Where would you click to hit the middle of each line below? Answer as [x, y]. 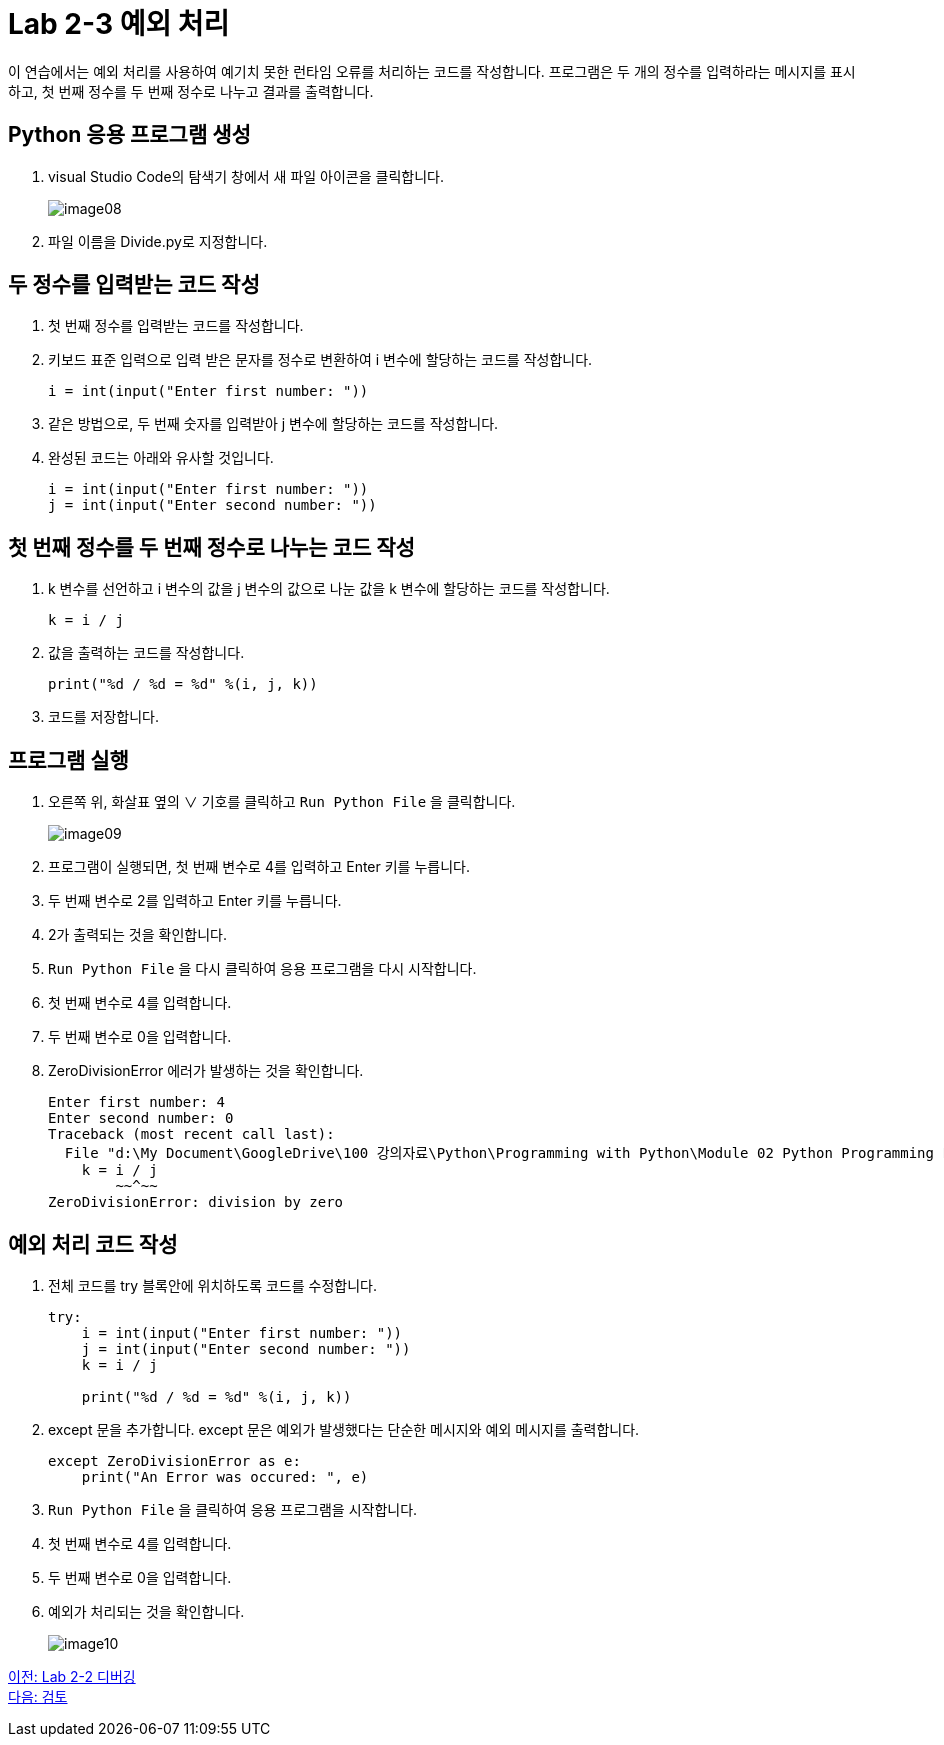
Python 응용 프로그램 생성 [129, 135]
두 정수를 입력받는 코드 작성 [134, 285]
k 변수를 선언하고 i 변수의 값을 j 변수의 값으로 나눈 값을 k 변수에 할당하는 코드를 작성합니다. [329, 589]
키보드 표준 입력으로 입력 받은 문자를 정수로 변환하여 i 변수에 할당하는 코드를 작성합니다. [320, 360]
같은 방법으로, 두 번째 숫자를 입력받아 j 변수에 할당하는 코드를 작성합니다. [273, 424]
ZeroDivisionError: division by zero [196, 1202]
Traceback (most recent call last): [191, 1134]
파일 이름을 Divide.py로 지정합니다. [158, 241]
